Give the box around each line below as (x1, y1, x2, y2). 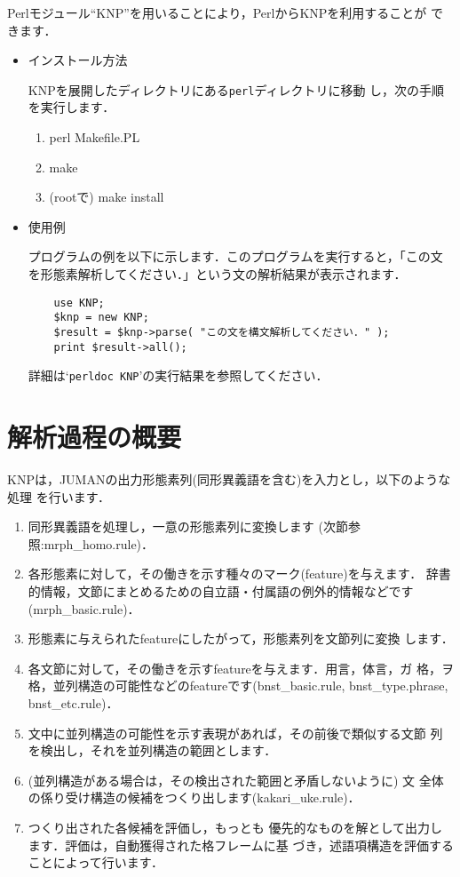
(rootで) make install (49, 187, 164, 206)
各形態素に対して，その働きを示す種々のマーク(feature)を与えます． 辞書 (28, 564, 451, 583)
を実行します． (28, 98, 115, 116)
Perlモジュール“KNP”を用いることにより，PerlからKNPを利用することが (7, 4, 427, 21)
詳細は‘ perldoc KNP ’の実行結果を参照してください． (28, 366, 329, 385)
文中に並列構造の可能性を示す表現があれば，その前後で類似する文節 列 (28, 723, 443, 742)
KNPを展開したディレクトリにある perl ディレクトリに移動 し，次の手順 (28, 80, 445, 99)
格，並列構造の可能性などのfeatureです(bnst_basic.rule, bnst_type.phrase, (28, 676, 448, 695)
